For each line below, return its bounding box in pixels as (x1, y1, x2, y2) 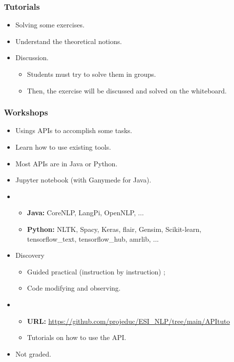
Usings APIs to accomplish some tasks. (15, 125, 132, 136)
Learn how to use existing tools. (15, 142, 111, 152)
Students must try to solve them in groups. (27, 69, 156, 79)
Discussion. (15, 52, 49, 63)
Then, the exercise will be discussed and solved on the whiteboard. (27, 85, 227, 95)
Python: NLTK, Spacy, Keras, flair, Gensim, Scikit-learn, (27, 224, 202, 234)
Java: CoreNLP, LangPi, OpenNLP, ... (27, 207, 144, 218)
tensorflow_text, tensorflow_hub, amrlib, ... (27, 233, 159, 244)
